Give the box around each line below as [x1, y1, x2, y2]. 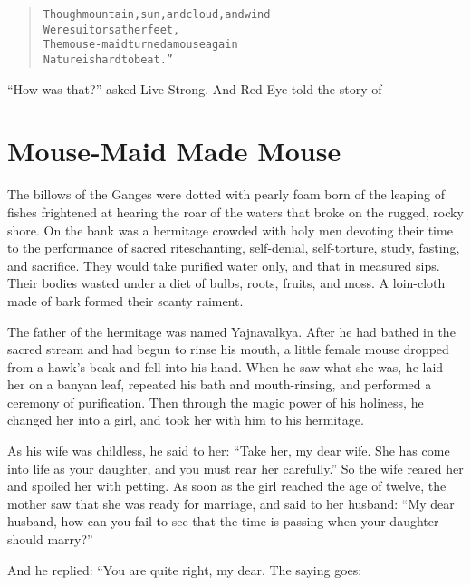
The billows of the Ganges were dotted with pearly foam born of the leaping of [7, 185, 445, 204]
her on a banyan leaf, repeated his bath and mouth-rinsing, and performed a [7, 375, 432, 394]
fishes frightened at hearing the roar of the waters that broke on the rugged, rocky [7, 202, 464, 221]
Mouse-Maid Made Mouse [7, 132, 341, 169]
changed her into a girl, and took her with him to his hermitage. [7, 410, 364, 429]
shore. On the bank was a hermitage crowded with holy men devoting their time [7, 220, 453, 239]
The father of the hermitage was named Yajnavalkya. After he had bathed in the [7, 321, 456, 340]
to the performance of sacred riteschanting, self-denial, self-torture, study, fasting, [7, 238, 460, 257]
